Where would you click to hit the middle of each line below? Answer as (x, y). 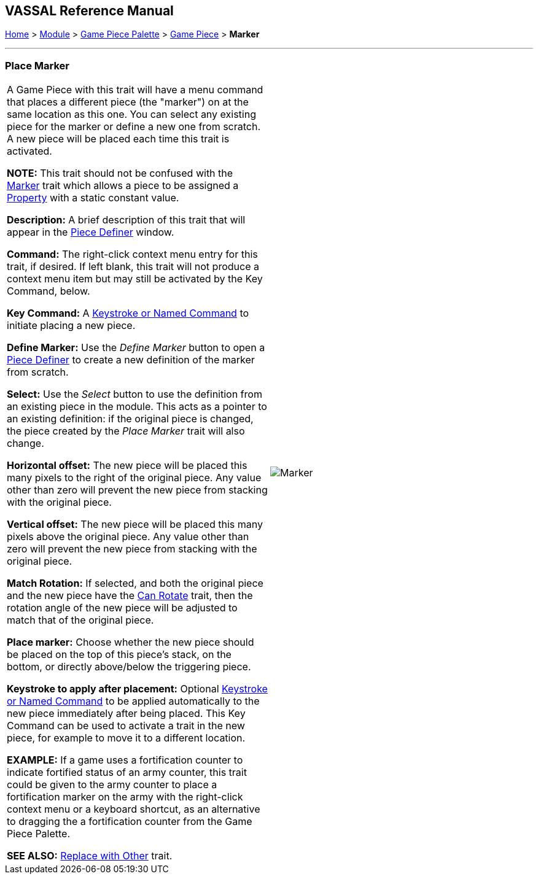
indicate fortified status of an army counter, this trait (127, 773)
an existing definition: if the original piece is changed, (130, 419)
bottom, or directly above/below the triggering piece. (129, 667)
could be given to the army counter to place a (112, 785)
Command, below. (49, 291)
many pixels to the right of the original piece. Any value (134, 478)
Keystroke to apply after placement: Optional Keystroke (137, 689)
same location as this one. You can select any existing (131, 114)
